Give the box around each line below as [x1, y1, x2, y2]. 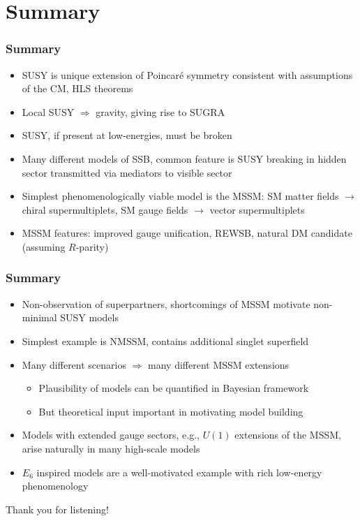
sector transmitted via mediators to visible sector [22, 165, 232, 179]
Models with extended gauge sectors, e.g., [22, 427, 200, 442]
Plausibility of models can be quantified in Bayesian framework [38, 381, 309, 395]
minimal [22, 310, 57, 325]
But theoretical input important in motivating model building [38, 404, 303, 418]
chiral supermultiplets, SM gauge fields [22, 202, 188, 217]
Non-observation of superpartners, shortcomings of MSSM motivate [22, 296, 310, 311]
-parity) [75, 239, 109, 254]
